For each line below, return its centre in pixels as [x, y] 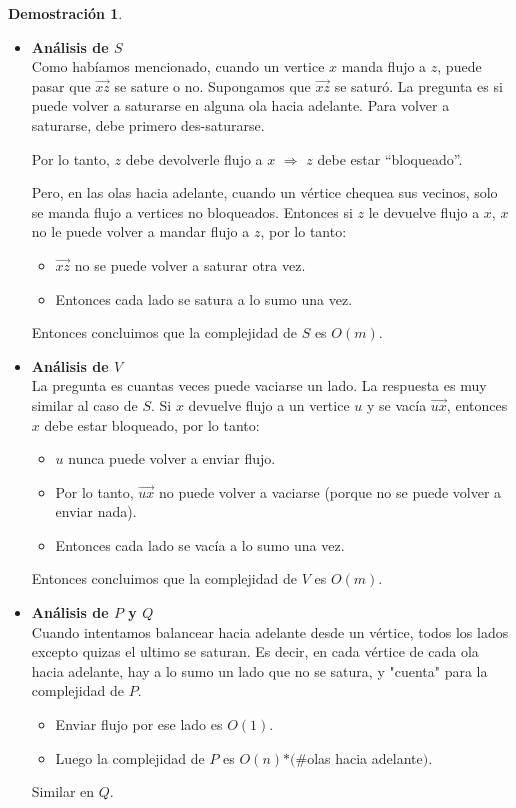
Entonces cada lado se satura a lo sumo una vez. [204, 298]
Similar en [63, 791]
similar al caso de [84, 404]
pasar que [61, 85]
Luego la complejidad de [130, 757]
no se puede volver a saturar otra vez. [190, 264]
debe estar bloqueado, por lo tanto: [152, 424]
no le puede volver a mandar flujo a [140, 231]
